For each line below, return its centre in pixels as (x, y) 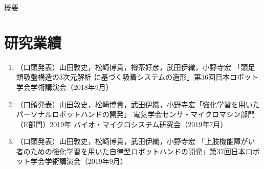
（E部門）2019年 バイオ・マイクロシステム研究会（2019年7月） (122, 124)
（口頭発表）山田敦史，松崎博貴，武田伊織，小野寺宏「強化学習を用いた (138, 104)
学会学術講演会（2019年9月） (79, 161)
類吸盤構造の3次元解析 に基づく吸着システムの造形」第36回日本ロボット (137, 77)
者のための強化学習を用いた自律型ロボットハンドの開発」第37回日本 (131, 151)
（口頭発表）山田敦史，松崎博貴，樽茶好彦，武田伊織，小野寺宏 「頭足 (136, 67)
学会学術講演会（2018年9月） (64, 87)
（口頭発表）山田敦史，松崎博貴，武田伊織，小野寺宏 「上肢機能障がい (136, 141)
